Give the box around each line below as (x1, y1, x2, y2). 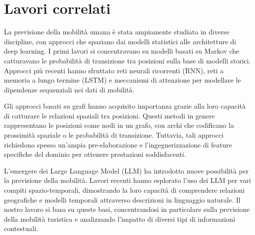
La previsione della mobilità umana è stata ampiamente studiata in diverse (4, 27, 229, 37)
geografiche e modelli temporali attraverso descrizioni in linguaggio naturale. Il (4, 194, 241, 205)
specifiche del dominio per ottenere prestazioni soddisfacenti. (4, 149, 186, 159)
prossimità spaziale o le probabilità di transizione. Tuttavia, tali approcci (4, 130, 224, 140)
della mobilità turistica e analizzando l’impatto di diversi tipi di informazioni (4, 213, 235, 224)
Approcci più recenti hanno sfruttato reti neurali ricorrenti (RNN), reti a (4, 65, 224, 75)
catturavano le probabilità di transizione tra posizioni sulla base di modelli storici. (4, 55, 251, 65)
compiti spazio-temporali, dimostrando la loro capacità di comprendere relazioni (4, 185, 245, 195)
